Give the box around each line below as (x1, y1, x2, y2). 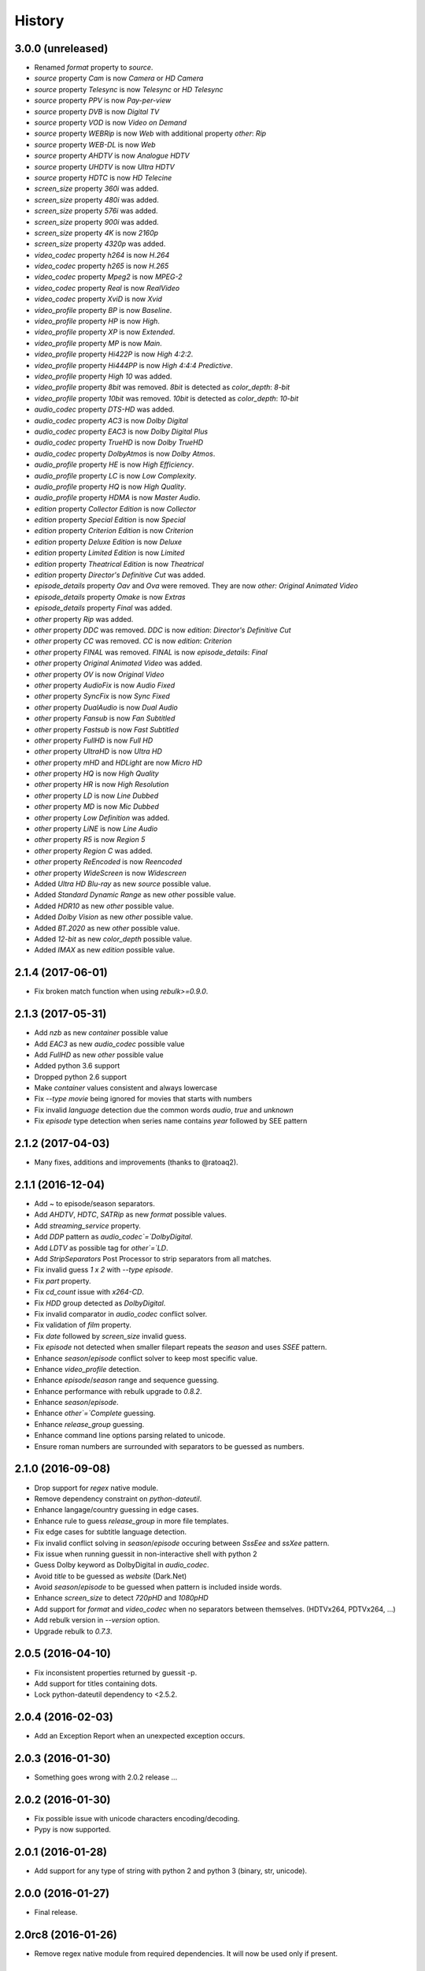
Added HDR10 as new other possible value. (34, 901, 175, 911)
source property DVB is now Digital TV (34, 106, 160, 116)
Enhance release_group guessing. (34, 1419, 145, 1429)
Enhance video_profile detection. (34, 1364, 142, 1373)
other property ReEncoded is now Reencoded (34, 857, 183, 866)
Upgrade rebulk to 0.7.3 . (34, 1626, 113, 1636)
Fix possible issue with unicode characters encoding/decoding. (34, 1814, 240, 1824)
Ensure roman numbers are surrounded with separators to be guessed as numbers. (34, 1441, 305, 1451)
